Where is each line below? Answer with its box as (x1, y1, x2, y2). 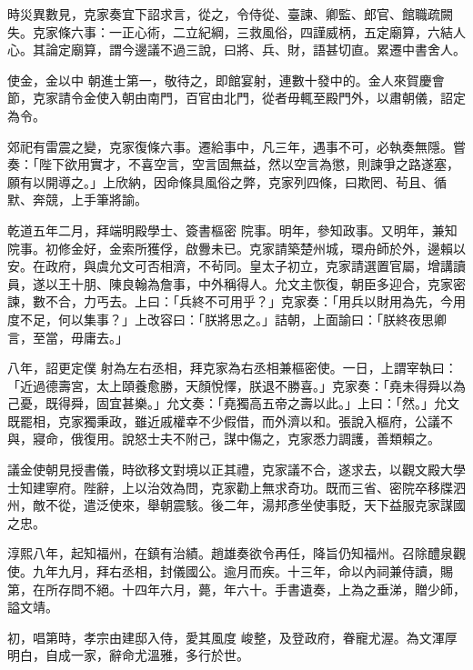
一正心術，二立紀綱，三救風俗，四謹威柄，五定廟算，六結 (108, 22, 453, 41)
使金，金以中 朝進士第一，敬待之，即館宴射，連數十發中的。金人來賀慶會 (7, 70, 445, 89)
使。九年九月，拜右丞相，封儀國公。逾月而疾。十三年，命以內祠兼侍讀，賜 (7, 562, 453, 581)
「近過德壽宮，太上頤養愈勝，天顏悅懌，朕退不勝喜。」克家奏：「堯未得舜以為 (7, 375, 466, 395)
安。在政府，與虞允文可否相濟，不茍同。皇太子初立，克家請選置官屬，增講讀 (7, 256, 466, 275)
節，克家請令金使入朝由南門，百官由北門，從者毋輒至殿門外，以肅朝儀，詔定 (7, 88, 466, 107)
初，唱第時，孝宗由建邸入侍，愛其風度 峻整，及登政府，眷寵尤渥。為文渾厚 (7, 627, 458, 646)
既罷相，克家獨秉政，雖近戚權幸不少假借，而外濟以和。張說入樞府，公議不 (7, 411, 453, 430)
